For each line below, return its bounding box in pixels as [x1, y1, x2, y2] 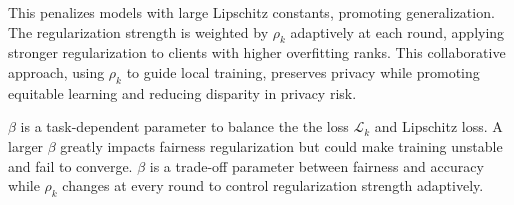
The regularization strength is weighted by [8, 21, 269, 42]
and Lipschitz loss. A [374, 116, 503, 137]
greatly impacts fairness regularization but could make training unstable [60, 135, 503, 156]
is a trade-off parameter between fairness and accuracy [149, 155, 484, 176]
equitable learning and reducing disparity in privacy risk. [8, 82, 357, 103]
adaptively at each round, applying [290, 21, 505, 42]
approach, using [8, 61, 105, 82]
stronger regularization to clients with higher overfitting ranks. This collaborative [8, 42, 506, 63]
